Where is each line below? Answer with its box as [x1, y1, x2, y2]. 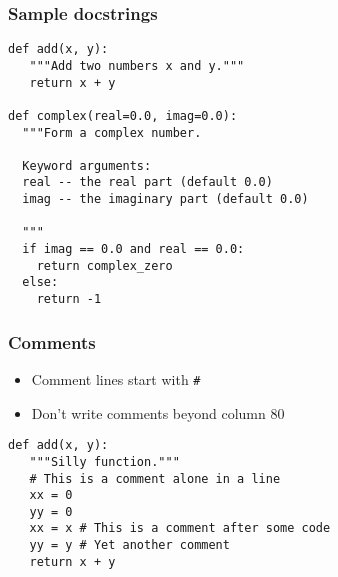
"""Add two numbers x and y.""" [29, 58, 245, 73]
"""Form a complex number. [22, 125, 202, 140]
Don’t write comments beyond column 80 [31, 402, 285, 423]
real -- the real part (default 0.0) [22, 175, 273, 190]
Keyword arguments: [22, 158, 152, 173]
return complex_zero [36, 258, 173, 273]
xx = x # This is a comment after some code [29, 521, 331, 536]
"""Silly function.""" [29, 454, 180, 469]
